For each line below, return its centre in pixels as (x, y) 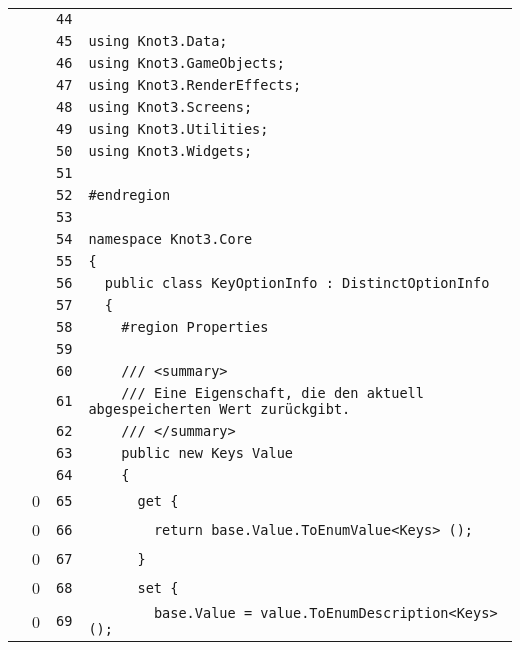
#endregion (129, 195)
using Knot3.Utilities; (178, 129)
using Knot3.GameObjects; (186, 63)
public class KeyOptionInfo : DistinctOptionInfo (297, 283)
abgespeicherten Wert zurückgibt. (219, 409)
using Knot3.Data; (158, 41)
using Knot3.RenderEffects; (195, 85)
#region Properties (195, 327)
